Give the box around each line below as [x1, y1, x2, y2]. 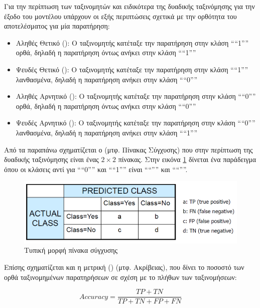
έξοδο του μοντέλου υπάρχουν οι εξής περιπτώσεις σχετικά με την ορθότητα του [4, 11, 237, 21]
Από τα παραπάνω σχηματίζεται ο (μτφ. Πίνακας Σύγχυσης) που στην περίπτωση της [4, 144, 253, 155]
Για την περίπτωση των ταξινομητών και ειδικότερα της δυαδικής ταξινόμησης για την [4, 1, 255, 11]
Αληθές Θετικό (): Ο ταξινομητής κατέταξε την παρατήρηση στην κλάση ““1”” [16, 37, 249, 48]
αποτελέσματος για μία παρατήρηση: [4, 21, 110, 31]
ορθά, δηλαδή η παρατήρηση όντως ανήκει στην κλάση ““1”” [16, 47, 196, 58]
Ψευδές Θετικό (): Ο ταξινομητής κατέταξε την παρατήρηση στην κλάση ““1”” [16, 64, 248, 74]
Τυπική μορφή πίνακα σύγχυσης [24, 245, 118, 255]
